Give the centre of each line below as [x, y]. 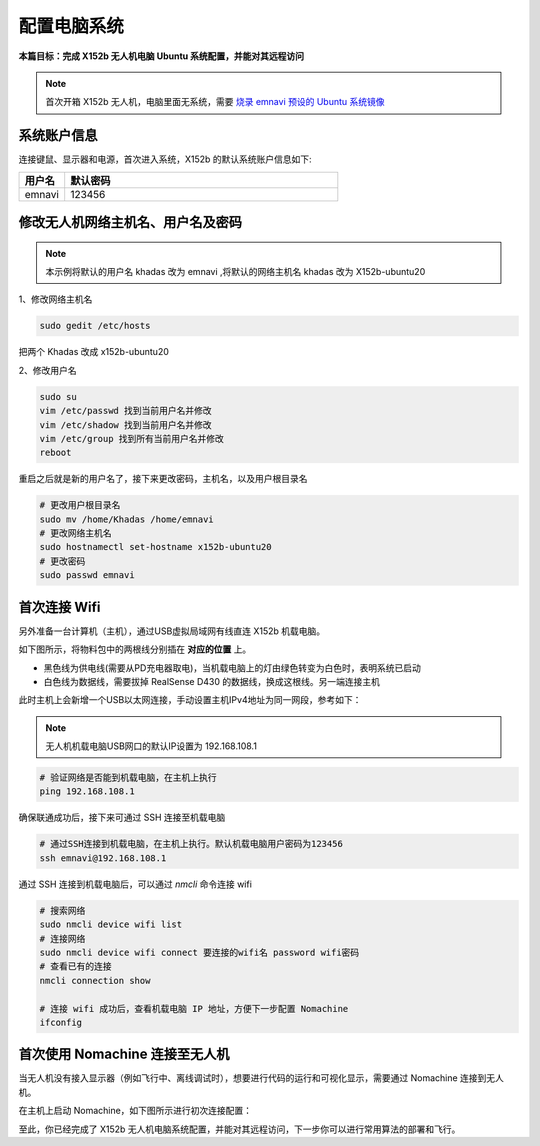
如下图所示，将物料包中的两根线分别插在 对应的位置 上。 [135, 649]
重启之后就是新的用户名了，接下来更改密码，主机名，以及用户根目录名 [163, 479]
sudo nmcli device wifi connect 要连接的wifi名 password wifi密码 [199, 952]
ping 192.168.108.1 [87, 791]
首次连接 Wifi [59, 606]
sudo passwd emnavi [87, 575]
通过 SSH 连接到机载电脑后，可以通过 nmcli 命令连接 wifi [135, 884]
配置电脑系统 [71, 26]
